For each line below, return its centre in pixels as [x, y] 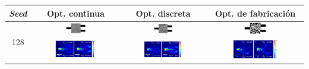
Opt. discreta [163, 13]
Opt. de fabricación [255, 13]
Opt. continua [75, 13]
